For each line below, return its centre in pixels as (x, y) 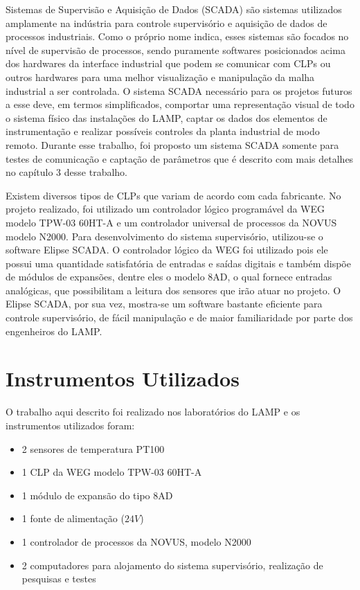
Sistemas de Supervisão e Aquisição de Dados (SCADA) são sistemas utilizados (174, 9)
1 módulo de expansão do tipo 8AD (97, 495)
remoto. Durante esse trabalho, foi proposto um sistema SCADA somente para (172, 144)
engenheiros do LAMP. (54, 331)
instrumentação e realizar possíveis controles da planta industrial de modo (163, 131)
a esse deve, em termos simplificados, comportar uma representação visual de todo (180, 104)
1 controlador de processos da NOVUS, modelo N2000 (136, 541)
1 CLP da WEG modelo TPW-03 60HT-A (112, 472)
